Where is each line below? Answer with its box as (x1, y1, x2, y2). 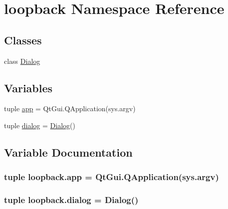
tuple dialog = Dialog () (4, 120, 75, 130)
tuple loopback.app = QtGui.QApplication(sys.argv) (4, 171, 219, 183)
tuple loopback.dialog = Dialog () (4, 194, 139, 206)
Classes (4, 32, 42, 47)
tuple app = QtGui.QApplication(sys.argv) (4, 103, 136, 114)
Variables (4, 80, 53, 95)
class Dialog (4, 55, 40, 66)
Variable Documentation (4, 144, 133, 160)
